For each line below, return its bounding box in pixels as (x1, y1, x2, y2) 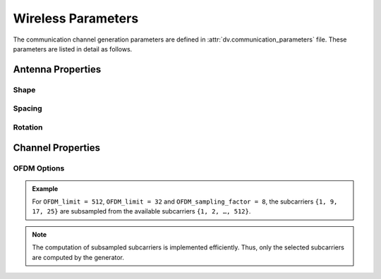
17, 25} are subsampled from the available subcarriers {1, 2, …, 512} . (32, 207, 251, 216)
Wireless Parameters (13, 11, 139, 26)
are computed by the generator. (32, 253, 125, 261)
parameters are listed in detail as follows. (13, 44, 133, 53)
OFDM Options (13, 163, 65, 173)
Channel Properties (13, 142, 101, 154)
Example (32, 184, 59, 193)
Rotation (13, 122, 43, 132)
